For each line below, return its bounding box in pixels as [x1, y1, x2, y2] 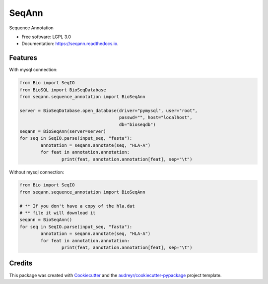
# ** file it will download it [19, 210, 96, 216]
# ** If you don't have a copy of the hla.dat [19, 203, 135, 209]
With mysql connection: [9, 67, 58, 73]
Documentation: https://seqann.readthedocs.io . [21, 41, 119, 47]
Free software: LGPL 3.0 [21, 34, 71, 40]
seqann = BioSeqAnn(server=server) [19, 128, 106, 134]
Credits [9, 259, 33, 268]
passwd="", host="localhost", [119, 114, 193, 120]
